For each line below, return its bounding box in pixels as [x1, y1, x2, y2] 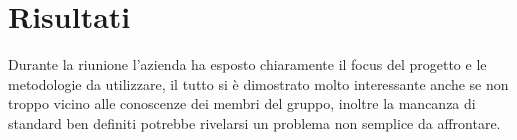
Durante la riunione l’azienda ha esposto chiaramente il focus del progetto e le [8, 54, 487, 75]
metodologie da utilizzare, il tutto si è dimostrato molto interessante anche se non [8, 73, 509, 94]
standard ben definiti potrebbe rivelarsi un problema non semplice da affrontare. [8, 112, 501, 133]
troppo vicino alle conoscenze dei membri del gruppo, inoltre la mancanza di [8, 93, 476, 114]
